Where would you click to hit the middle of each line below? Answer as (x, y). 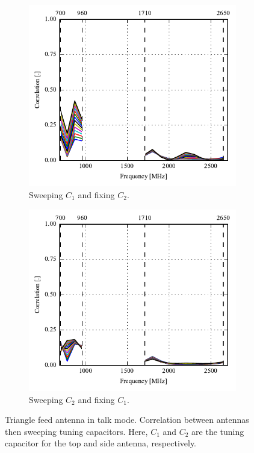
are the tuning (218, 431)
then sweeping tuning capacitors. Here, (76, 431)
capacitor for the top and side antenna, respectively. (101, 443)
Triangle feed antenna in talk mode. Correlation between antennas (127, 420)
